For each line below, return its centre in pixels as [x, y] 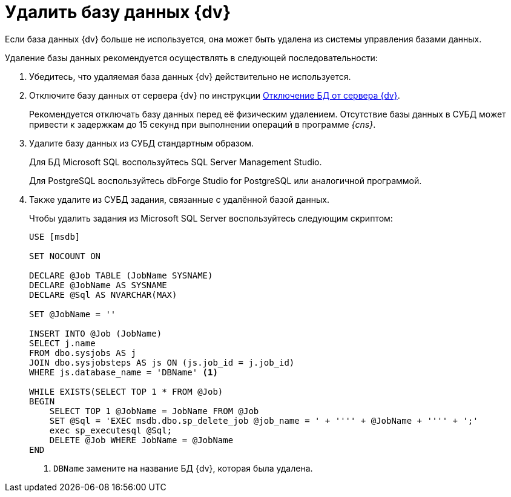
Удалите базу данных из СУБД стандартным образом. [142, 143]
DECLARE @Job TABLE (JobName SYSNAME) [121, 275]
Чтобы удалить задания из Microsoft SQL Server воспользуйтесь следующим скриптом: [211, 218]
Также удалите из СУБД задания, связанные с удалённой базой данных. [179, 199]
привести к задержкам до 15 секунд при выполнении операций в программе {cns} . [203, 124]
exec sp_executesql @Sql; [111, 430]
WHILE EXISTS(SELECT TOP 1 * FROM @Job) [126, 391]
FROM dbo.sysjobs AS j [83, 353]
